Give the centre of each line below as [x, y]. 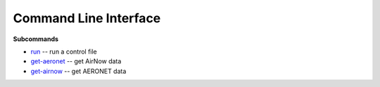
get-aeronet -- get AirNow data [76, 61]
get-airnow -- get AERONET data [78, 71]
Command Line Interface [87, 18]
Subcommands [36, 39]
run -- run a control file [64, 52]
